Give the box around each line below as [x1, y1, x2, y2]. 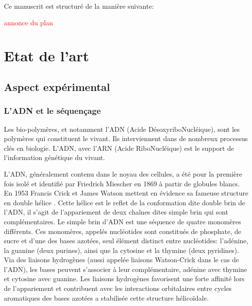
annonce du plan [4, 17, 53, 27]
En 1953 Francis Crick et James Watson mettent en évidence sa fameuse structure [4, 188, 249, 198]
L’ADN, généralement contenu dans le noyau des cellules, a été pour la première [4, 168, 242, 179]
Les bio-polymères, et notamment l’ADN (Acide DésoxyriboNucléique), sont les [4, 124, 240, 134]
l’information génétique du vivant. [4, 152, 105, 162]
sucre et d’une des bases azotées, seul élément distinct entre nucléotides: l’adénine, [4, 235, 249, 246]
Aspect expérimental [4, 79, 110, 94]
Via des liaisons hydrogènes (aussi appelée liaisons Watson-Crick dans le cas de [4, 254, 239, 265]
